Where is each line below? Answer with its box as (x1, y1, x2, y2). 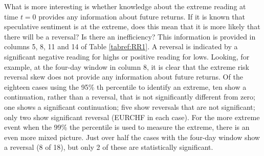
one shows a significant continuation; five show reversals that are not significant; (4, 101, 255, 112)
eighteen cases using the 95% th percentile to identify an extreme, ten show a (4, 81, 247, 92)
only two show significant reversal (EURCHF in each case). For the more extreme (4, 111, 260, 122)
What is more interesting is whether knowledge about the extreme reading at (4, 1, 246, 11)
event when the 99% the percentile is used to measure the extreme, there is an (4, 122, 250, 132)
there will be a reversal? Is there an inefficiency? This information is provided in (4, 31, 256, 42)
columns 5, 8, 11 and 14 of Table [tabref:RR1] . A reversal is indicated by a (4, 41, 238, 52)
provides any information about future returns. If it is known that (38, 11, 246, 22)
